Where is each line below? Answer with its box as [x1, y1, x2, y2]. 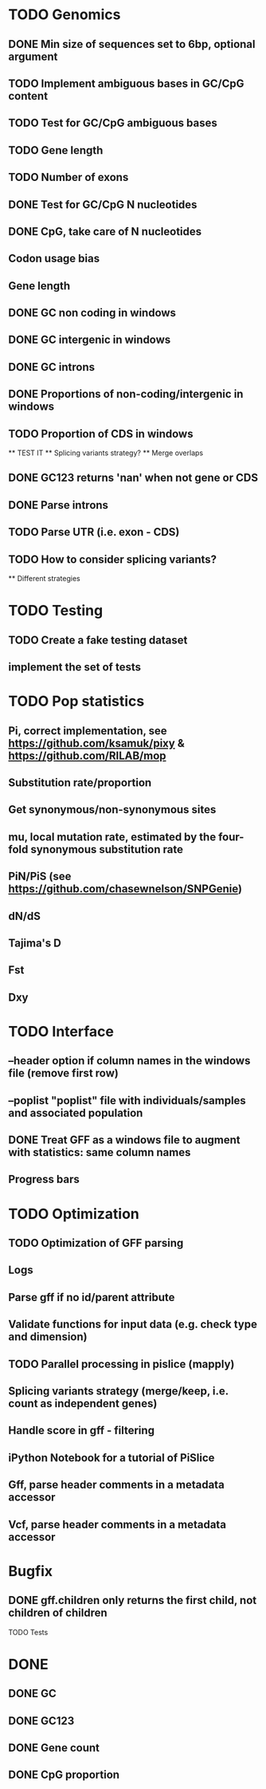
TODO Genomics [8, 6, 121, 24]
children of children [8, 1606, 108, 1620]
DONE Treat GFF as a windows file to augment [8, 1134, 241, 1147]
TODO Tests [8, 1627, 49, 1637]
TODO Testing [8, 602, 104, 619]
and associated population [8, 1106, 143, 1119]
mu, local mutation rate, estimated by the [8, 830, 217, 843]
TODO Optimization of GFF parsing [8, 1237, 184, 1250]
